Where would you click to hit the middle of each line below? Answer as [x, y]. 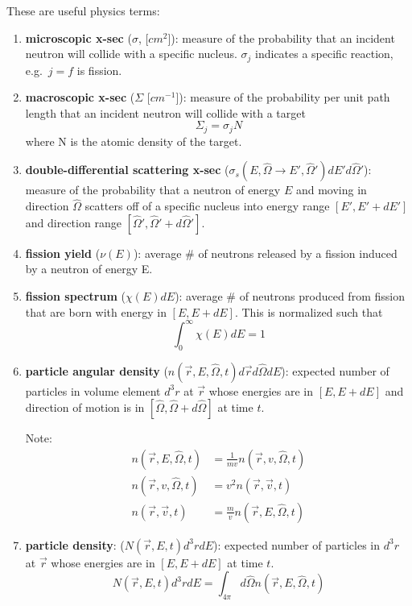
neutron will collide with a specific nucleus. [131, 54]
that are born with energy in [96, 311]
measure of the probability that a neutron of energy [153, 190]
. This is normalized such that [309, 311]
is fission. [99, 70]
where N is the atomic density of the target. [134, 141]
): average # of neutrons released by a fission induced [265, 253]
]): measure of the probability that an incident [281, 37]
